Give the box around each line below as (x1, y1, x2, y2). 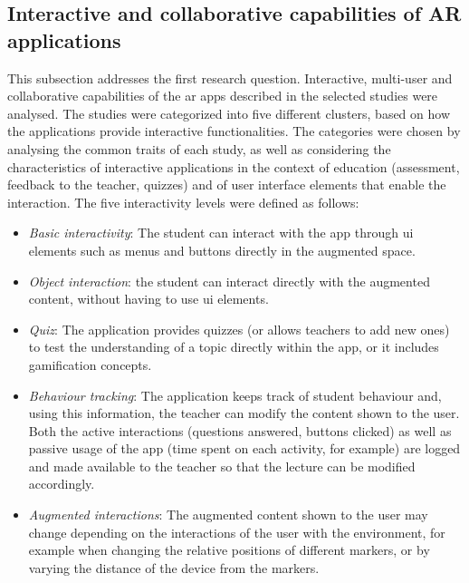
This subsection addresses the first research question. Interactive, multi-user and (7, 68, 453, 87)
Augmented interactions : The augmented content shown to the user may (28, 505, 428, 524)
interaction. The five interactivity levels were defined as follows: (7, 192, 359, 211)
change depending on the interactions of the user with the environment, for (28, 522, 445, 541)
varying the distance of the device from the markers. (28, 558, 320, 577)
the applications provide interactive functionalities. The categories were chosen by (7, 121, 461, 141)
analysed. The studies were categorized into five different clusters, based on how (7, 103, 451, 122)
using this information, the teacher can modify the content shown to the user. (28, 403, 460, 423)
